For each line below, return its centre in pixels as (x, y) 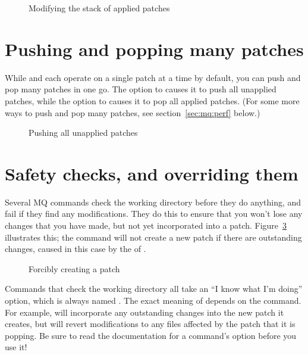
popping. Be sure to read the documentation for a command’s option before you (151, 335)
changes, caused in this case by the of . (76, 249)
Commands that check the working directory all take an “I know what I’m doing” (154, 289)
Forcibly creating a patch (74, 268)
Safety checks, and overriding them (152, 173)
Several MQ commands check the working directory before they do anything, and (153, 202)
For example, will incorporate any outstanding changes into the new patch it (144, 312)
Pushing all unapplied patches (83, 133)
